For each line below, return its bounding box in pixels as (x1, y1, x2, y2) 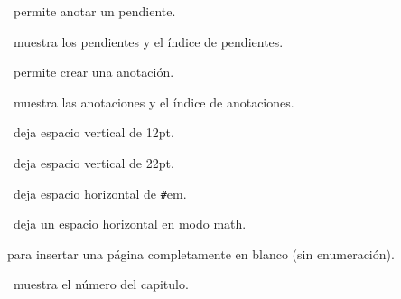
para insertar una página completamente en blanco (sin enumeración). (7, 244, 395, 263)
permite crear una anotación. (13, 62, 174, 81)
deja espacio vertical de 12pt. (13, 123, 174, 142)
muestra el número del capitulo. (13, 275, 189, 294)
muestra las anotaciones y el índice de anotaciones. (13, 92, 294, 111)
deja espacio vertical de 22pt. (13, 153, 174, 172)
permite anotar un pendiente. (13, 2, 176, 20)
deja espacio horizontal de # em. (13, 183, 187, 202)
